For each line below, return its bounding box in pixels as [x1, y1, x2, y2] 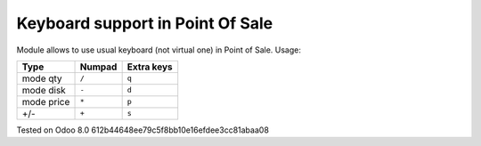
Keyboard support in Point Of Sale [16, 13, 273, 33]
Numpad [79, 61, 118, 73]
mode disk [21, 84, 66, 96]
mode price [21, 95, 70, 108]
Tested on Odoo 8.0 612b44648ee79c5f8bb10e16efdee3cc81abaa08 [16, 125, 269, 135]
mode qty [21, 72, 62, 85]
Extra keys [126, 61, 173, 73]
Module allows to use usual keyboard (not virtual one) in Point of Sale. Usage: [16, 45, 302, 55]
